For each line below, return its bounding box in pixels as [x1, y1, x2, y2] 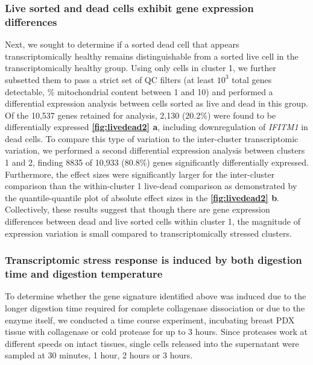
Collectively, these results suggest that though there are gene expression [5, 203, 270, 216]
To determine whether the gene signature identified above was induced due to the [5, 290, 306, 302]
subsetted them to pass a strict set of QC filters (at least [5, 73, 215, 86]
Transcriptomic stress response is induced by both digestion [5, 252, 302, 267]
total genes [232, 73, 272, 86]
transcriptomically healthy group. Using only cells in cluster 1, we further [5, 61, 276, 74]
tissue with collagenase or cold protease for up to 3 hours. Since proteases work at [5, 325, 308, 338]
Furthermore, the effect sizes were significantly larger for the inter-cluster [5, 167, 275, 180]
